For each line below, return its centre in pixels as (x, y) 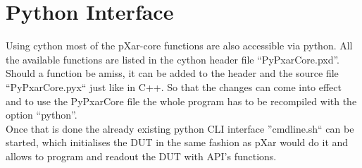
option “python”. (42, 115)
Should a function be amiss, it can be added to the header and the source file (172, 73)
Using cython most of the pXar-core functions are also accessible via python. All (179, 46)
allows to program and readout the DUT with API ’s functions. (141, 156)
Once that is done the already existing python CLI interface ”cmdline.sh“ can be (180, 128)
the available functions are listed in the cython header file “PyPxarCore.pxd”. (173, 59)
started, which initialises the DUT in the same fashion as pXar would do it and (177, 142)
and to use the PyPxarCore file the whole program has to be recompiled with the (181, 101)
